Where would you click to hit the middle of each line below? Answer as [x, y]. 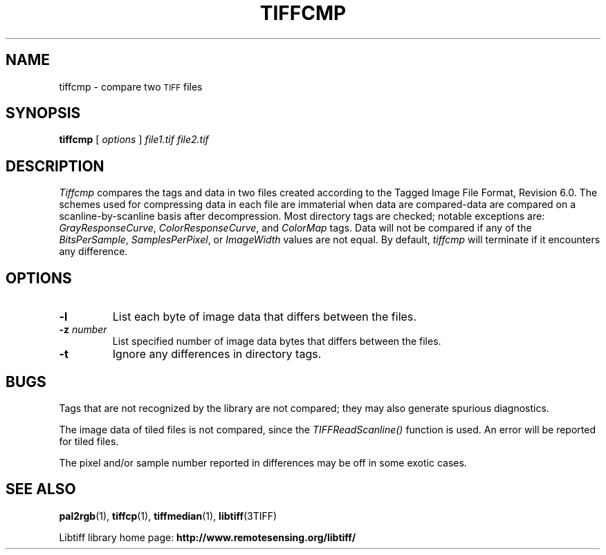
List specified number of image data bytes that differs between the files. [277, 341]
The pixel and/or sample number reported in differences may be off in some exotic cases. [263, 462]
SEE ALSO [41, 489]
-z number [83, 330]
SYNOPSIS [43, 113]
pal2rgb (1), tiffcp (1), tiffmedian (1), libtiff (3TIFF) [168, 516]
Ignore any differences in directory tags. [217, 354]
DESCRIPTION [55, 166]
